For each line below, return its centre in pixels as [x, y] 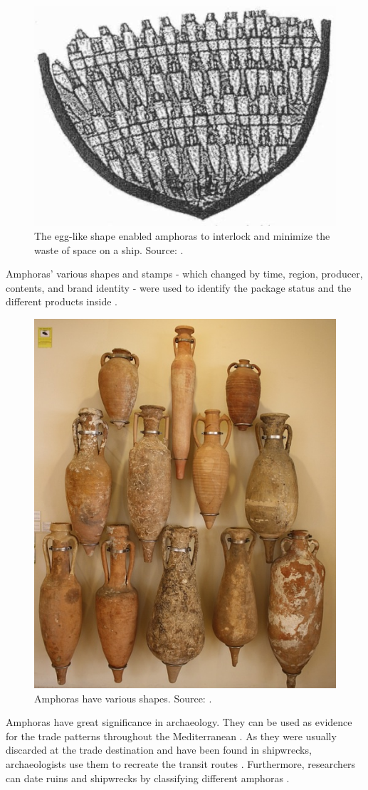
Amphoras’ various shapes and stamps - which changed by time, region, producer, [184, 274]
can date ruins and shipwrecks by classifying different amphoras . [148, 778]
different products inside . [62, 301]
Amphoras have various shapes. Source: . [123, 698]
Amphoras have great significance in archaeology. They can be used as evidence [179, 722]
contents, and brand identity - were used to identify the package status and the [179, 287]
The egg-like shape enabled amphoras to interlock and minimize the [182, 235]
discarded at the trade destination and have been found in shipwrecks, [159, 750]
